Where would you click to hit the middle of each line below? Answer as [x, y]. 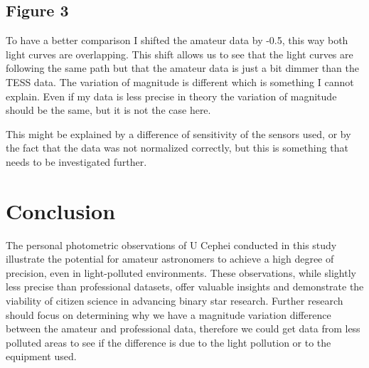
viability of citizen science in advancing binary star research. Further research [175, 301]
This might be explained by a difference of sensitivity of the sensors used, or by [178, 133]
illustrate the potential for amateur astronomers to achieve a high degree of [170, 259]
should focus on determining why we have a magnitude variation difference [169, 314]
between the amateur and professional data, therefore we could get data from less [183, 328]
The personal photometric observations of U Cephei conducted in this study [171, 245]
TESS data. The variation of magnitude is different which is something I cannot [180, 82]
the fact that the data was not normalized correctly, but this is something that [177, 148]
